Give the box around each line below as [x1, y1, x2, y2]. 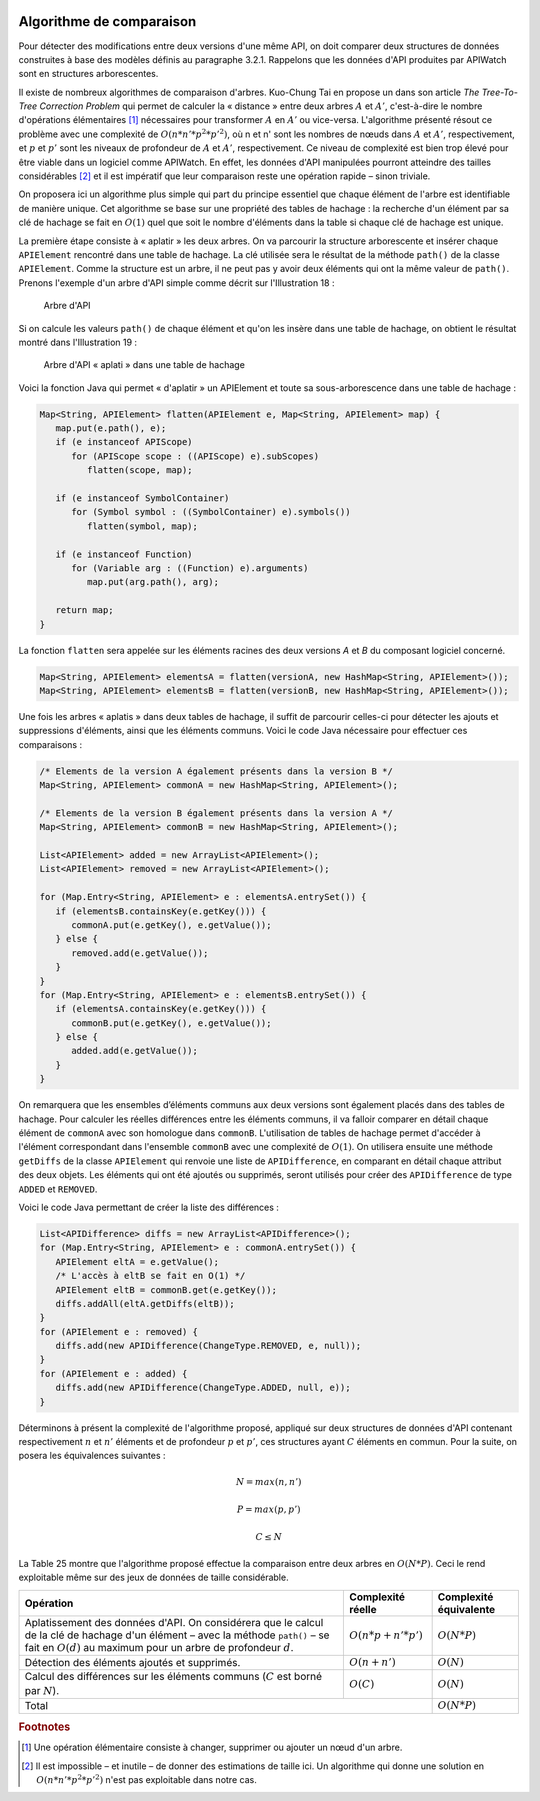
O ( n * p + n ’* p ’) [349, 1628, 424, 1642]
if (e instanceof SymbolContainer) [55, 493, 230, 504]
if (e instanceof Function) [55, 548, 194, 560]
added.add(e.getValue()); [71, 1045, 199, 1057]
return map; [55, 605, 114, 616]
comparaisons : [18, 738, 83, 750]
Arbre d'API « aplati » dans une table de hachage [43, 359, 245, 371]
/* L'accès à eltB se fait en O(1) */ [55, 1270, 246, 1282]
